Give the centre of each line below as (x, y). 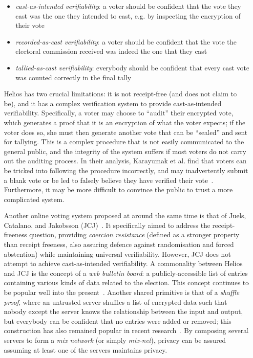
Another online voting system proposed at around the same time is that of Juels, (125, 215)
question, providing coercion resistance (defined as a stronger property (134, 235)
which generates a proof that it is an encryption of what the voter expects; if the (125, 122)
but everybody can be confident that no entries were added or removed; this (118, 321)
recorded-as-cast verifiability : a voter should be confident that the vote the (126, 41)
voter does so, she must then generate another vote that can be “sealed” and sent (126, 132)
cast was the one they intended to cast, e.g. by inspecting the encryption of (128, 15)
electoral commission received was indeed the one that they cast (111, 51)
